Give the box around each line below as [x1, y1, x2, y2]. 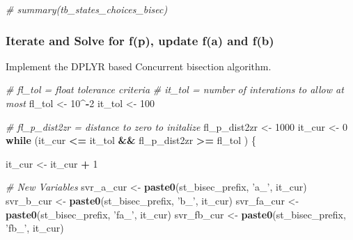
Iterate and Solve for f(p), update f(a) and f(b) [6, 31, 274, 49]
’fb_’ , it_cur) [6, 221, 64, 235]
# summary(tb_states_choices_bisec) [6, 2, 168, 16]
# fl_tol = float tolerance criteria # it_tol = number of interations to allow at [6, 82, 344, 97]
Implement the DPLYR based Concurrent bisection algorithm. [6, 58, 272, 73]
